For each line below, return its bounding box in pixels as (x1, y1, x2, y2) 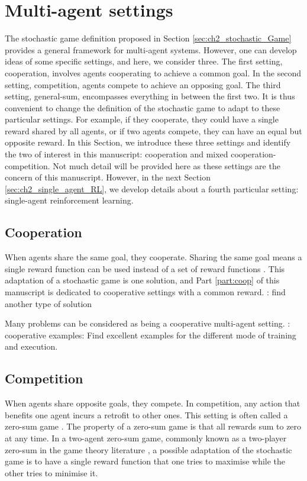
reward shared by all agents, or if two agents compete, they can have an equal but (5, 124, 302, 137)
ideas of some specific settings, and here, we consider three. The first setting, (5, 55, 283, 67)
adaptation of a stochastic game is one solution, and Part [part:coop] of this (5, 274, 280, 286)
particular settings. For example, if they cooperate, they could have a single (5, 113, 279, 125)
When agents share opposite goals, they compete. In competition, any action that (5, 397, 300, 409)
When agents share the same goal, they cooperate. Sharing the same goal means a (5, 251, 302, 263)
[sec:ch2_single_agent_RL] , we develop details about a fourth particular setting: (5, 182, 299, 195)
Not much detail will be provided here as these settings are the (53, 159, 280, 172)
